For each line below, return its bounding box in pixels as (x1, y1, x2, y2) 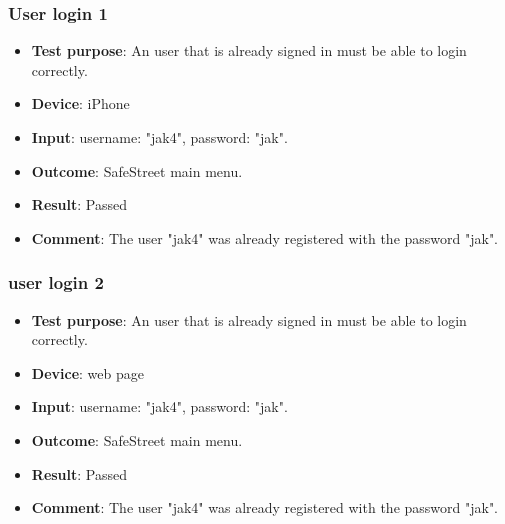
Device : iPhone (31, 93, 130, 114)
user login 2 (8, 270, 104, 295)
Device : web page (31, 362, 144, 383)
